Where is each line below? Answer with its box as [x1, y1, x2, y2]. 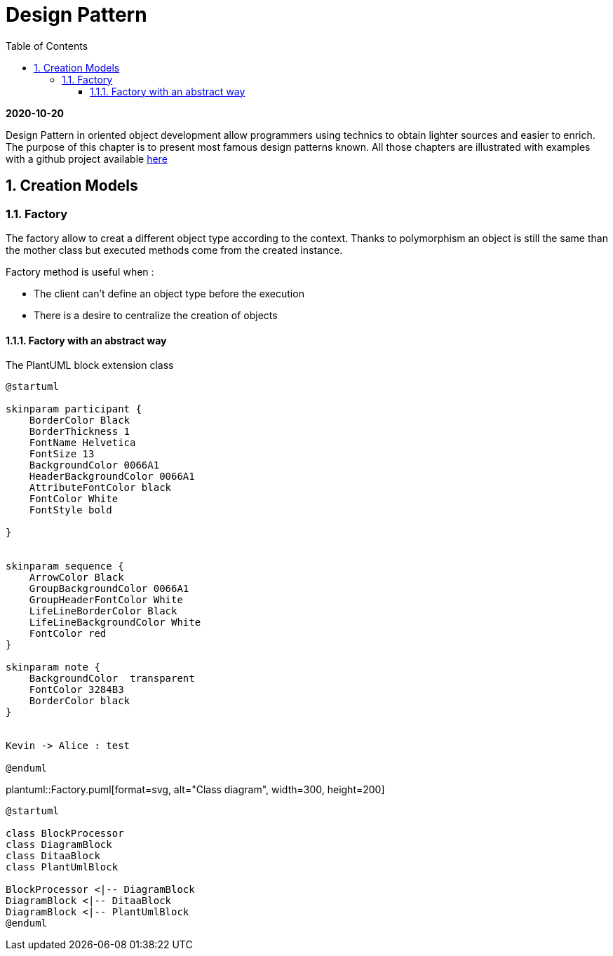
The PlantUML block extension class [6, 359, 174, 372]
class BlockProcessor [6, 828, 124, 840]
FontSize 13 [29, 448, 95, 460]
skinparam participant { [6, 403, 142, 415]
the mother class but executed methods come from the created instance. [6, 243, 343, 256]
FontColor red [29, 628, 107, 640]
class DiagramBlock [6, 839, 112, 851]
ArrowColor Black [29, 572, 124, 584]
